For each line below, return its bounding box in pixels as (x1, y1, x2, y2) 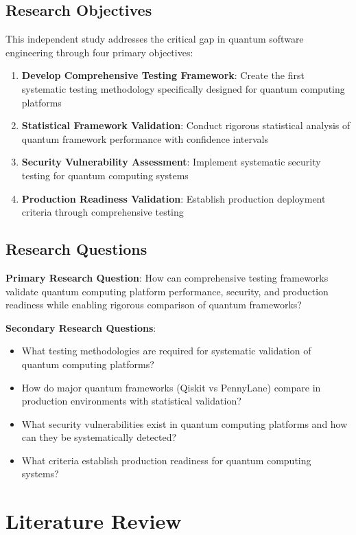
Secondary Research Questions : (5, 320, 156, 334)
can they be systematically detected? (21, 430, 177, 444)
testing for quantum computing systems (21, 168, 189, 182)
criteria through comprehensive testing (21, 205, 184, 219)
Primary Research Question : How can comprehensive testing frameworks (5, 270, 329, 284)
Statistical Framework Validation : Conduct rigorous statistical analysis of (21, 118, 351, 133)
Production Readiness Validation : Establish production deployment (21, 191, 326, 205)
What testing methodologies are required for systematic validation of (21, 343, 311, 358)
